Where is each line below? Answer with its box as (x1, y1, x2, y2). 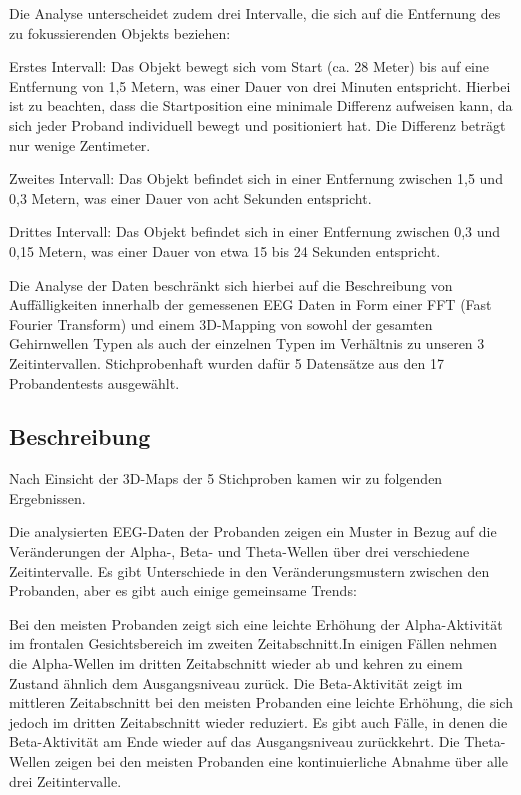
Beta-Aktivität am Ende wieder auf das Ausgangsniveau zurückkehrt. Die (9, 731, 460, 752)
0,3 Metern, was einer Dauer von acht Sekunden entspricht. (9, 187, 372, 208)
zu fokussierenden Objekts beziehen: (9, 22, 231, 43)
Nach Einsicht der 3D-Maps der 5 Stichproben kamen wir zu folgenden (9, 468, 443, 489)
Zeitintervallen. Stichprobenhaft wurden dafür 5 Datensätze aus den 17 (9, 352, 444, 373)
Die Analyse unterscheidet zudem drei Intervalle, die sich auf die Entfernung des (9, 3, 501, 23)
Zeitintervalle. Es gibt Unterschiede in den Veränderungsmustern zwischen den (9, 560, 490, 581)
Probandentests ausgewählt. (9, 372, 180, 393)
